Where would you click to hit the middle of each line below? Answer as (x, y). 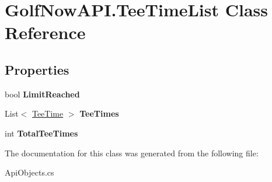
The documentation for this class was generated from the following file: (132, 153)
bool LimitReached (42, 94)
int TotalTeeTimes (41, 133)
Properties (37, 69)
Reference (45, 32)
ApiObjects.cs (29, 172)
